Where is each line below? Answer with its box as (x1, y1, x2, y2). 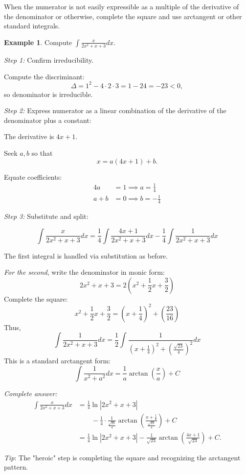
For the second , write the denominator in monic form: (4, 267, 165, 277)
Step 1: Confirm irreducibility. (4, 54, 94, 65)
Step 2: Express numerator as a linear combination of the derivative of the (4, 105, 226, 116)
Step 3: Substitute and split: (4, 211, 89, 221)
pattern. (4, 462, 28, 472)
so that (31, 147, 53, 158)
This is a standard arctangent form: (4, 356, 111, 366)
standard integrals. (4, 21, 60, 31)
